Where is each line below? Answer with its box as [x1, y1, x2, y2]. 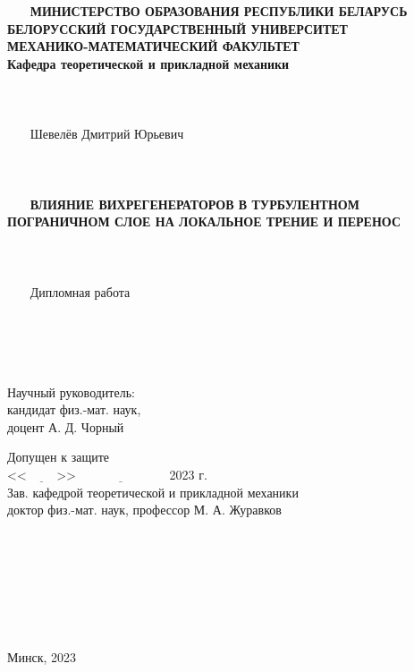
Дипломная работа [30, 282, 131, 301]
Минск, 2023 [7, 648, 77, 667]
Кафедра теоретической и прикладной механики [7, 54, 290, 72]
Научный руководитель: [7, 382, 135, 401]
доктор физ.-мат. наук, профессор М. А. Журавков [7, 500, 282, 519]
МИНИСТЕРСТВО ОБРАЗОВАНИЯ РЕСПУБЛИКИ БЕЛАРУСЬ [30, 2, 408, 21]
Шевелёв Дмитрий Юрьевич [30, 124, 184, 143]
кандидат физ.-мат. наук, [7, 400, 141, 419]
